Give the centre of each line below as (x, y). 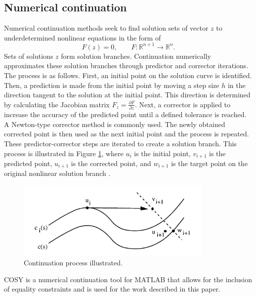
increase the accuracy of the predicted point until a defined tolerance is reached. (125, 114)
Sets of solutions (29, 56)
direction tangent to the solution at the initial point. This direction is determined (127, 95)
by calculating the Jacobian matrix (57, 104)
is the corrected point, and (111, 163)
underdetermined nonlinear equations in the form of (83, 37)
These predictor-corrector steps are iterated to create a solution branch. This (120, 143)
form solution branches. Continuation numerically (136, 56)
